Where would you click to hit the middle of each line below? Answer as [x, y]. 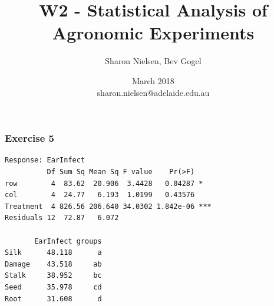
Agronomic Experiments [153, 33]
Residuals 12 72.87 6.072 [62, 218]
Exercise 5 [29, 138]
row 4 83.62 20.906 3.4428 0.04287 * [104, 183]
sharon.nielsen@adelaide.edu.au [153, 92]
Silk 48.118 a [53, 253]
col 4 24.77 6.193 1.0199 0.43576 [100, 195]
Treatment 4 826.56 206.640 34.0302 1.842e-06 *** [108, 206]
